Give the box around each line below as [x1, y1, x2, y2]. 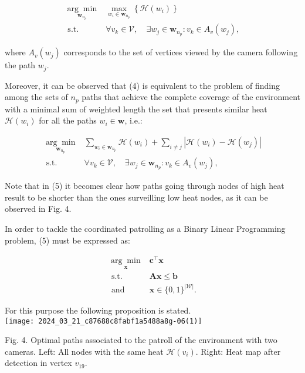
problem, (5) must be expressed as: [5, 234, 130, 246]
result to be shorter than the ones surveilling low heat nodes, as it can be [5, 191, 268, 203]
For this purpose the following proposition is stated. [5, 304, 191, 317]
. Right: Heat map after [195, 345, 281, 357]
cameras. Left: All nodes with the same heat [5, 345, 164, 357]
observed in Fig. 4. [5, 202, 72, 215]
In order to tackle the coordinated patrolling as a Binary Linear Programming [5, 222, 286, 234]
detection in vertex [5, 357, 72, 369]
